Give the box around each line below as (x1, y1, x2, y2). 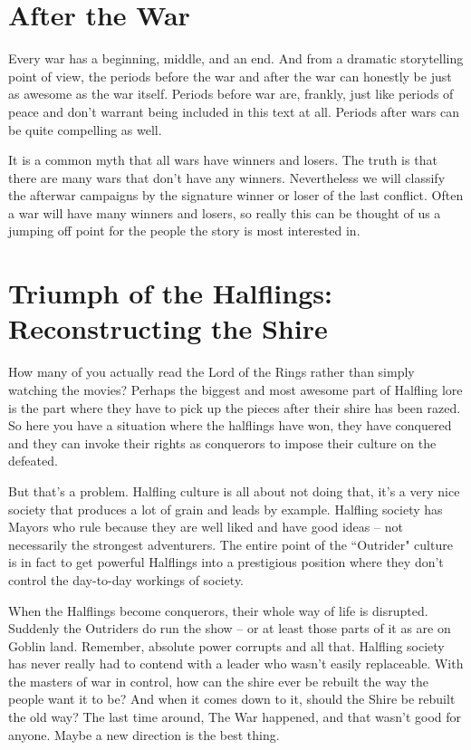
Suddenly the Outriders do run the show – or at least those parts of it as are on (8, 619, 451, 638)
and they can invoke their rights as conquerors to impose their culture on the (8, 433, 437, 452)
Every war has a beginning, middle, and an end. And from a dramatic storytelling (8, 49, 464, 68)
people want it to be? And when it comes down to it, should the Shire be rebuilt (8, 689, 456, 708)
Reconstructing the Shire (8, 310, 328, 347)
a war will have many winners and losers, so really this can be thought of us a (8, 203, 441, 222)
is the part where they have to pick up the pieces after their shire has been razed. (8, 398, 461, 417)
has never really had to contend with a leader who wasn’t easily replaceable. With (8, 654, 464, 673)
